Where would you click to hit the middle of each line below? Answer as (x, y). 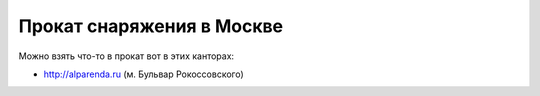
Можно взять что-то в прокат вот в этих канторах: (126, 56)
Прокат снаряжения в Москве (151, 26)
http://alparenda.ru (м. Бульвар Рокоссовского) (143, 74)
